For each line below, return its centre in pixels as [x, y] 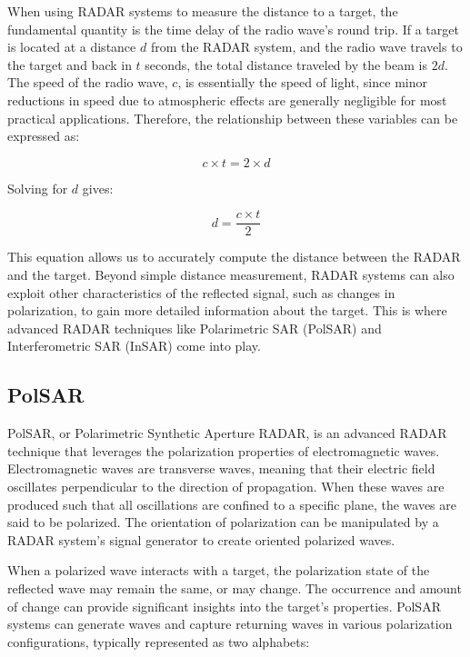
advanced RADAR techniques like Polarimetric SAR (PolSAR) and [195, 328]
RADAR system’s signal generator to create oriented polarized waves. [201, 539]
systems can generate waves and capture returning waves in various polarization [230, 624]
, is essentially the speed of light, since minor [302, 82]
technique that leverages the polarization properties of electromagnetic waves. [224, 450]
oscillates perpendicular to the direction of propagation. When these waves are [226, 486]
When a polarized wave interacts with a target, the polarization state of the [219, 570]
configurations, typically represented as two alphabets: [159, 641]
